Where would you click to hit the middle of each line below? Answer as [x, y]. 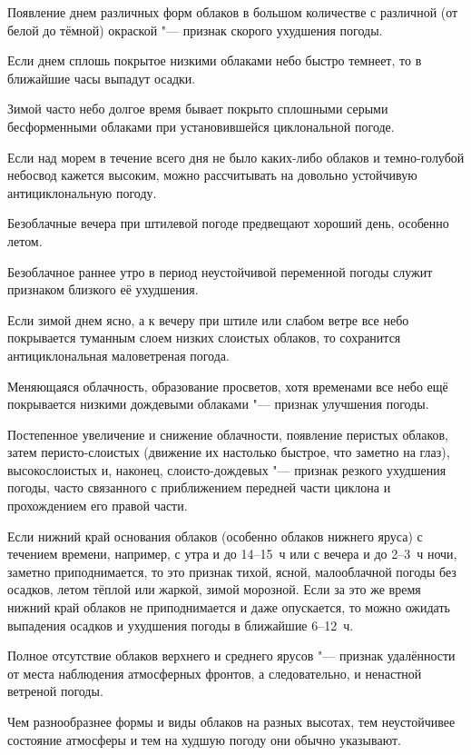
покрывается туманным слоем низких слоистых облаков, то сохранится [204, 338]
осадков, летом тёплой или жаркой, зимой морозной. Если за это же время [214, 589]
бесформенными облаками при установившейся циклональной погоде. [201, 126]
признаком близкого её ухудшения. [103, 289]
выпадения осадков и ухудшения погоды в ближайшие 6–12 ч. [181, 625]
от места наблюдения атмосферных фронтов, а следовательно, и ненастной [215, 673]
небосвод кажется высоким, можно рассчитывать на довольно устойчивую [212, 175]
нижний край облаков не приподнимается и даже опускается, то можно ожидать [229, 607]
